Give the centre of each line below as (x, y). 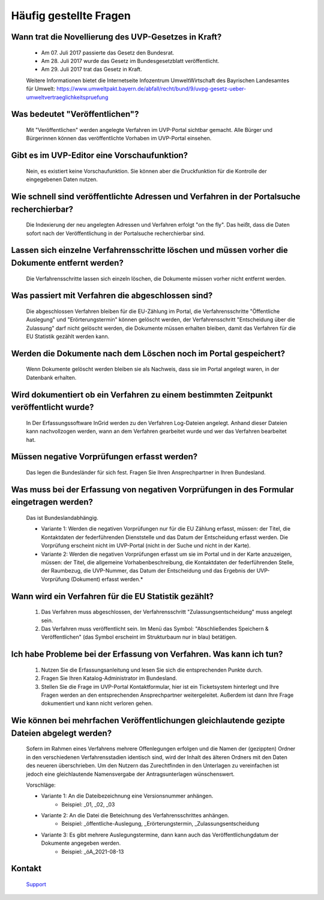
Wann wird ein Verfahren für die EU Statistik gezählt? (112, 596)
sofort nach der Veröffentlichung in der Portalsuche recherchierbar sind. (115, 233)
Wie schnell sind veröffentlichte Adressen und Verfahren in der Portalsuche (156, 196)
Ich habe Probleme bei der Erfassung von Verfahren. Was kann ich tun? (147, 654)
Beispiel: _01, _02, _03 (88, 804)
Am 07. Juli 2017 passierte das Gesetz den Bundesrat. (108, 52)
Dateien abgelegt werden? (61, 733)
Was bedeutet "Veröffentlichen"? (75, 114)
